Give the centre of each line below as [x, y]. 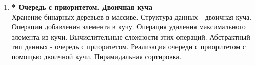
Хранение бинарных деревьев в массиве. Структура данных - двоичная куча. [132, 17]
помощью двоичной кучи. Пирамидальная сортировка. [96, 56]
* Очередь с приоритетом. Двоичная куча [82, 7]
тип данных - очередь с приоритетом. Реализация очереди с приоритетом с [129, 46]
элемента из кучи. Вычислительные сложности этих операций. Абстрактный [131, 36]
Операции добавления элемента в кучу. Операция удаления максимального [129, 27]
